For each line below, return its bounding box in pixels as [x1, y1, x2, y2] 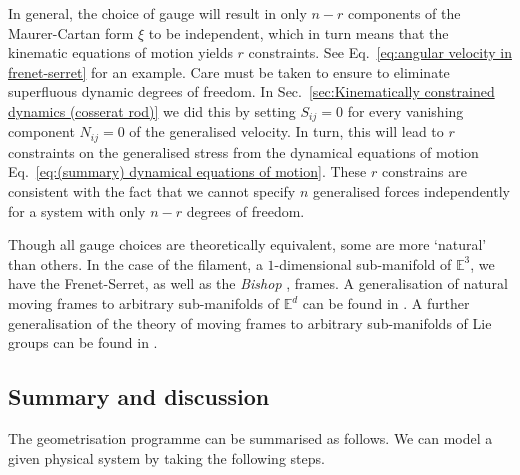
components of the [348, 3, 461, 23]
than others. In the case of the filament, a [8, 253, 263, 274]
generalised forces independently [312, 181, 510, 202]
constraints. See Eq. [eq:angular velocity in [248, 42, 512, 63]
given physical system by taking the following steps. [8, 447, 325, 468]
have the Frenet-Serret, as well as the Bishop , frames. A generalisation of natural [8, 273, 508, 294]
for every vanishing [347, 100, 464, 121]
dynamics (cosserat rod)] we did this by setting [8, 100, 296, 121]
